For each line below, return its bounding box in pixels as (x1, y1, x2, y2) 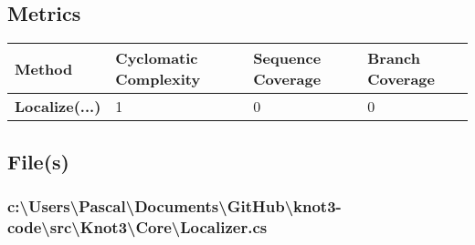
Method (15, 57, 73, 79)
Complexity (115, 68, 201, 90)
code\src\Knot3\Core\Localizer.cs (7, 215, 268, 238)
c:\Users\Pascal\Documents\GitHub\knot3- (7, 194, 342, 217)
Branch (367, 47, 420, 69)
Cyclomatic (115, 47, 198, 69)
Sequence (253, 47, 322, 69)
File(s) (7, 147, 69, 175)
